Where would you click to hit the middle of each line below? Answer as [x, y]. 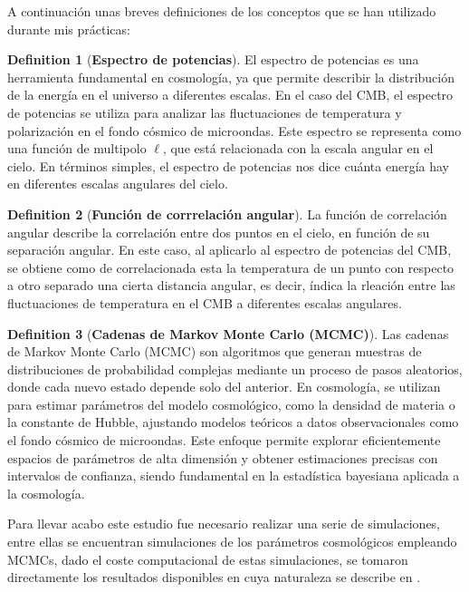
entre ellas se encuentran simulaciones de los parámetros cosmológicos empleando [232, 542]
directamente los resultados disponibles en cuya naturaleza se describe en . [214, 577]
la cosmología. [46, 493]
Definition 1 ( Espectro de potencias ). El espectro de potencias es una [213, 59]
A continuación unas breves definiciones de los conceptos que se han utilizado [222, 11]
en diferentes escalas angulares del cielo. [118, 184]
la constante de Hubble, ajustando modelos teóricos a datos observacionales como [233, 422]
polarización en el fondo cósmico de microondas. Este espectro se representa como [234, 130]
